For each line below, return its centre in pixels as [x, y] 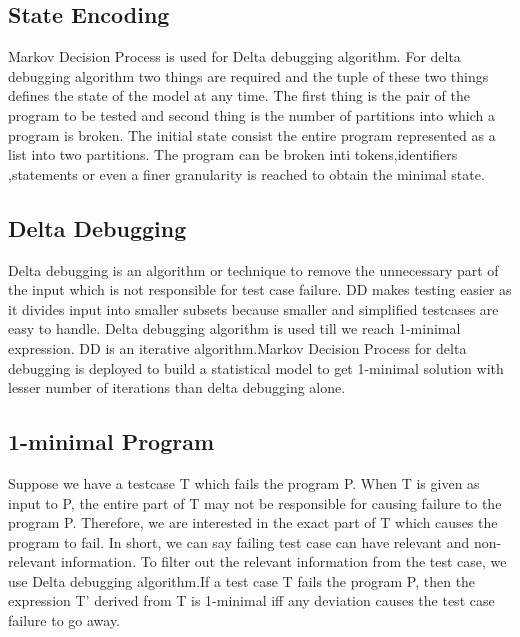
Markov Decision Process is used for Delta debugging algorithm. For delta [234, 56]
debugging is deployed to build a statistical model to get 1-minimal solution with [256, 367]
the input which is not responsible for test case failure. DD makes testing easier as [260, 289]
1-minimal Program [111, 441]
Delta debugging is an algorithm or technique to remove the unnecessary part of [253, 269]
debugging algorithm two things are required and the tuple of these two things [248, 75]
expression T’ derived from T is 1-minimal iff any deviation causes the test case [251, 600]
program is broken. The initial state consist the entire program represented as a [252, 134]
